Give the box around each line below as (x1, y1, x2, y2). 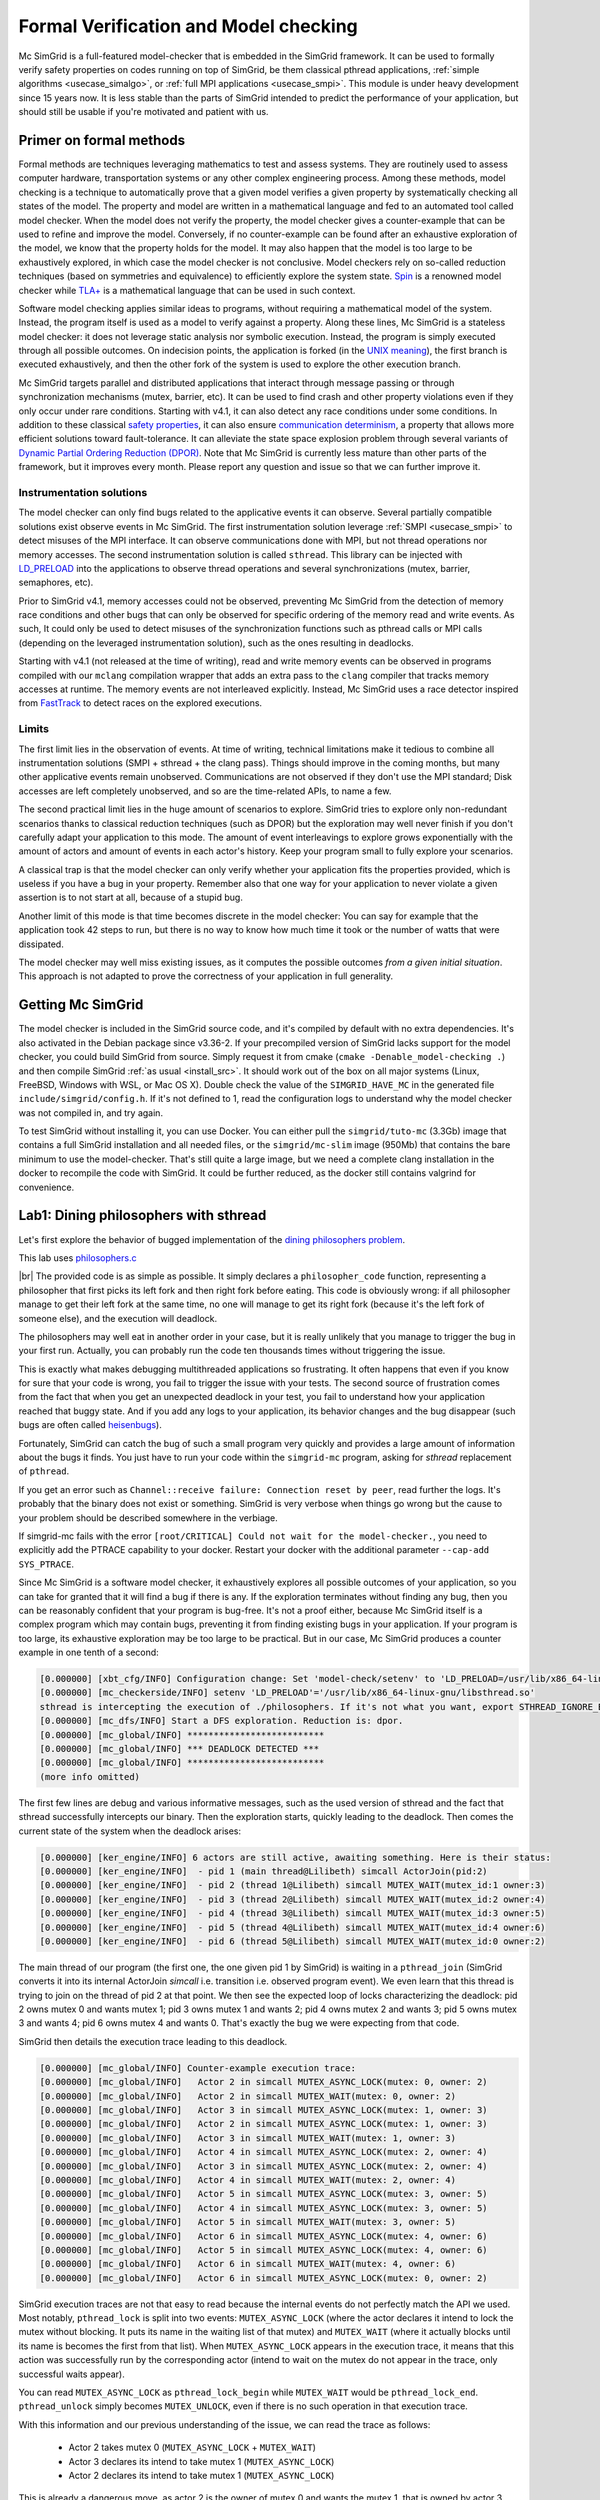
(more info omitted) (39, 1771, 140, 1782)
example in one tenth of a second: (18, 1646, 159, 1659)
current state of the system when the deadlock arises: (18, 1825, 242, 1837)
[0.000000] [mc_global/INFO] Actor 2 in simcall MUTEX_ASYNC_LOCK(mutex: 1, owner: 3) (39, 2118, 489, 2130)
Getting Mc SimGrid (18, 996, 144, 1014)
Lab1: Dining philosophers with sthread (18, 1207, 267, 1224)
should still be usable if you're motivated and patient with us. (18, 106, 269, 118)
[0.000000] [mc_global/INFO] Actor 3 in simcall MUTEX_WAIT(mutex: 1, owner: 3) (39, 2132, 457, 2144)
